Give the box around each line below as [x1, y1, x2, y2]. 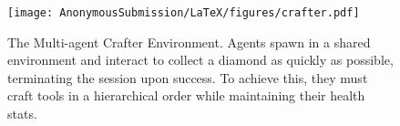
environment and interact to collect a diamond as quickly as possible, [7, 50, 394, 69]
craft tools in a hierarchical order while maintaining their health [7, 86, 365, 105]
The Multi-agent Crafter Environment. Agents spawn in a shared [7, 32, 371, 51]
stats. [7, 104, 37, 123]
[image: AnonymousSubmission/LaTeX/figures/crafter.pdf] [7, 6, 360, 19]
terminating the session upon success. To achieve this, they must [7, 68, 368, 87]
